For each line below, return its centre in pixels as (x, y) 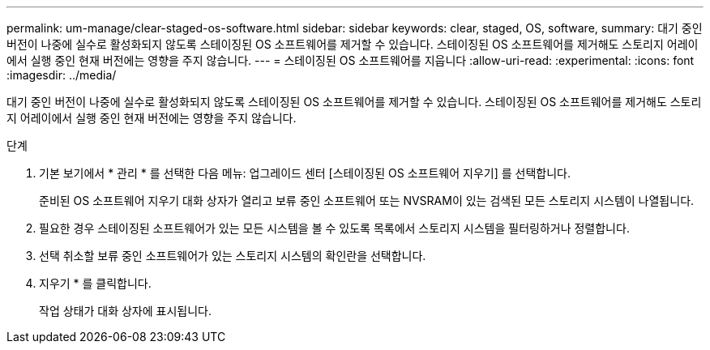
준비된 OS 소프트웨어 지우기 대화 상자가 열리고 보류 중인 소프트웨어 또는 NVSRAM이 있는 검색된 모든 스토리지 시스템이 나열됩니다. (367, 201)
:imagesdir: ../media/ (62, 75)
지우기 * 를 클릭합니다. (95, 283)
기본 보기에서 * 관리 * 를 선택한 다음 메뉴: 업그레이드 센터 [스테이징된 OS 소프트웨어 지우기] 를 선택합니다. (305, 173)
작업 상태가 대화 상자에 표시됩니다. (125, 311)
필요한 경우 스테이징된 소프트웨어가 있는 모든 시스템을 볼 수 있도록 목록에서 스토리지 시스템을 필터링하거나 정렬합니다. (334, 228)
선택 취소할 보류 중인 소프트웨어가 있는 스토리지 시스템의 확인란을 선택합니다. (233, 256)
